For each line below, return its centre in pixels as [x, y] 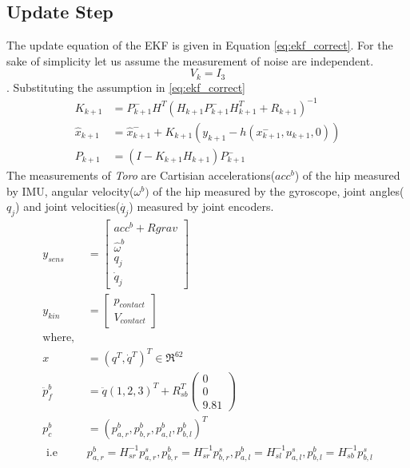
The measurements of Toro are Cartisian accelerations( [141, 175]
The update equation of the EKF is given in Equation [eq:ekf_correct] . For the [200, 45]
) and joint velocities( [68, 206]
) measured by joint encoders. [201, 206]
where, [59, 337]
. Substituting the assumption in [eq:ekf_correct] [126, 87]
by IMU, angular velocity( [70, 190]
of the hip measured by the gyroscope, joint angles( [279, 190]
